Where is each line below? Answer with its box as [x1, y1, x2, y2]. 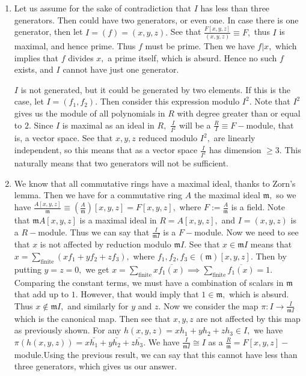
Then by [256, 250, 287, 262]
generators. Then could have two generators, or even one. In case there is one [14, 13, 299, 26]
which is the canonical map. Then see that [14, 312, 171, 324]
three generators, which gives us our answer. [14, 360, 177, 372]
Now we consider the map [164, 299, 259, 312]
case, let [14, 95, 44, 108]
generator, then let [14, 25, 83, 38]
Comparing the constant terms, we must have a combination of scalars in [14, 276, 284, 288]
